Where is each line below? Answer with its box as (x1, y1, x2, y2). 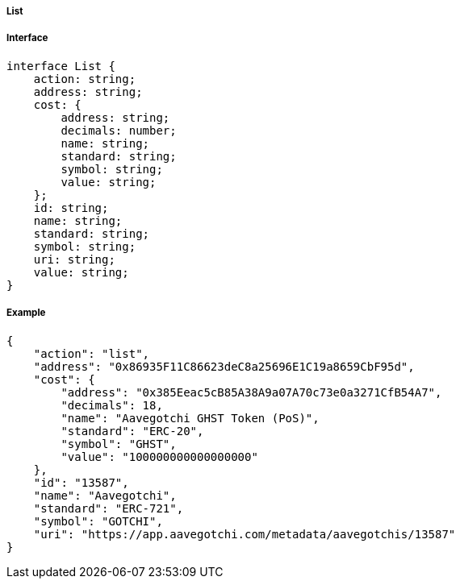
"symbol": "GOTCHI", (33, 514, 163, 528)
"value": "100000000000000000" (61, 450, 258, 463)
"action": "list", (33, 346, 150, 360)
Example (6, 307, 46, 319)
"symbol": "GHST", (61, 437, 177, 450)
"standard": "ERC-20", (61, 424, 204, 438)
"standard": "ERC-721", (33, 501, 184, 515)
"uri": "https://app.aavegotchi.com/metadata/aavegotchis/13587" (33, 527, 456, 541)
